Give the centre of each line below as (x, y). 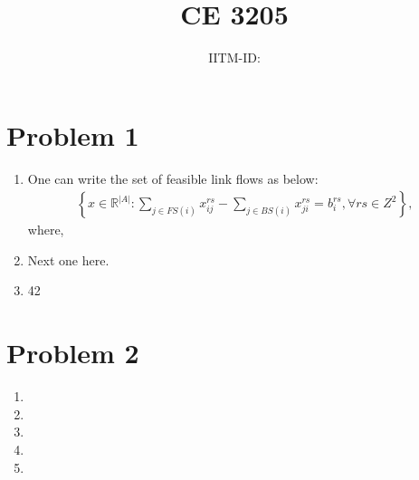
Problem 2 (73, 353)
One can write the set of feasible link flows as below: (173, 178)
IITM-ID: (234, 58)
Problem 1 (73, 134)
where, (46, 230)
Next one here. (68, 259)
